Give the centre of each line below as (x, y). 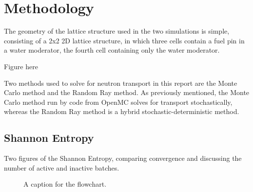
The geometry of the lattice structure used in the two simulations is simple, (117, 31)
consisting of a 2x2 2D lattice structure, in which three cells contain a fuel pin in (124, 40)
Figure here (21, 66)
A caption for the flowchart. (65, 184)
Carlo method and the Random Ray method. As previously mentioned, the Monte (127, 92)
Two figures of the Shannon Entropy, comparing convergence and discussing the (123, 158)
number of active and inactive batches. (62, 167)
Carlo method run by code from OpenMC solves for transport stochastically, (118, 102)
